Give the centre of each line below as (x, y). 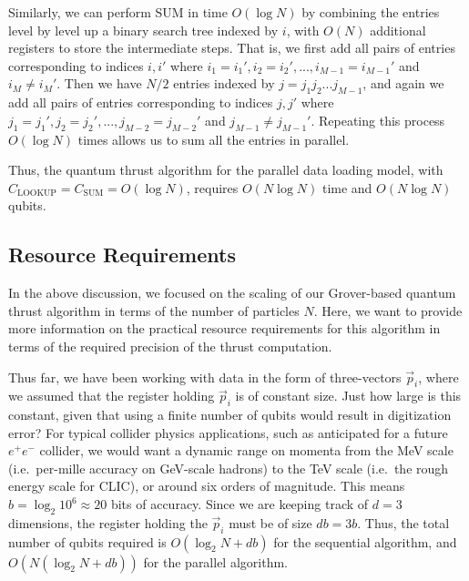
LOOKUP (37, 194)
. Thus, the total (403, 522)
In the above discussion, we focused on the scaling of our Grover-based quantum (232, 293)
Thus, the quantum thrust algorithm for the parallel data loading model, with (226, 170)
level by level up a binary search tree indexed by (143, 30)
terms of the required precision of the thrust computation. (170, 346)
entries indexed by (224, 83)
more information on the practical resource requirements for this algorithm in (224, 328)
